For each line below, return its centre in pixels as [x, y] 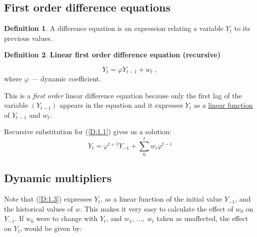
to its [242, 28]
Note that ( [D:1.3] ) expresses [48, 199]
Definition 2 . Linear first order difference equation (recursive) [112, 55]
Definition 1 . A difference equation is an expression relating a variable [114, 28]
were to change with [67, 218]
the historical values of [38, 208]
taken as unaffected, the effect [202, 218]
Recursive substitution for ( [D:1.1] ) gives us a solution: [88, 131]
